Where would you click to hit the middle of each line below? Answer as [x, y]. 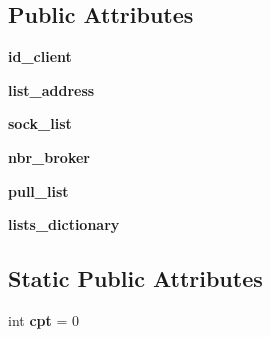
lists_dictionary [64, 224]
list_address [51, 89]
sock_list [40, 123]
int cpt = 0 [43, 319]
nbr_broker [49, 156]
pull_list [38, 190]
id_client [40, 56]
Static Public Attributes [135, 278]
